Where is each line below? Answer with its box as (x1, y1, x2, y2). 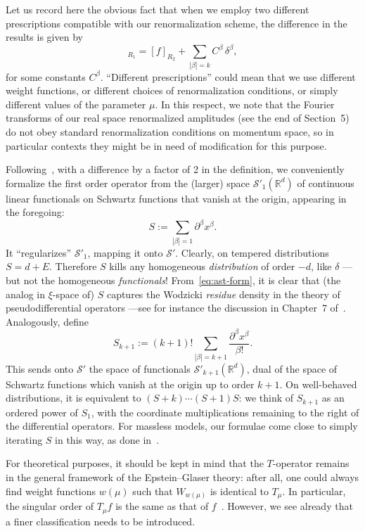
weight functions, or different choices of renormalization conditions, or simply (6, 83, 338, 98)
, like (311, 259, 332, 274)
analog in (6, 286, 46, 301)
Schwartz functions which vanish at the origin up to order (6, 376, 255, 391)
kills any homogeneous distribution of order (109, 259, 295, 274)
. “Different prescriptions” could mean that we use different (100, 69, 356, 84)
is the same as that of (115, 499, 209, 513)
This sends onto (6, 361, 74, 376)
